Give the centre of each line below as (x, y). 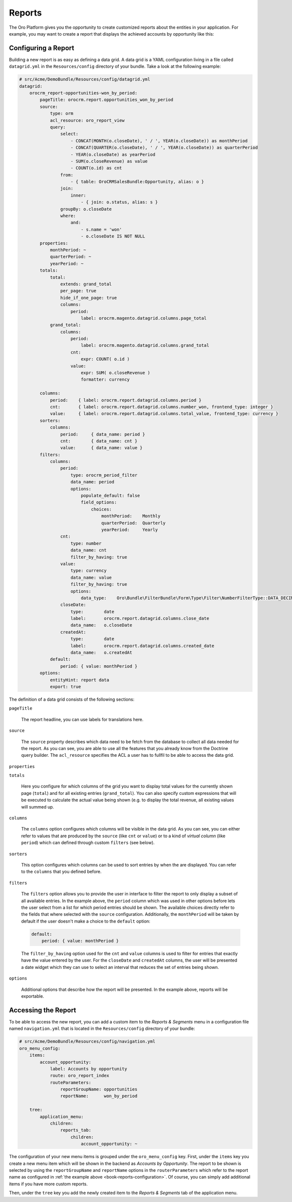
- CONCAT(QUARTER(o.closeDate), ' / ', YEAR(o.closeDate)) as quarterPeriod (164, 148)
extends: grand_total (86, 284)
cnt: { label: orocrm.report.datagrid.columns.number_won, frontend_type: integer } (162, 407)
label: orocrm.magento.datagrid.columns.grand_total (145, 345)
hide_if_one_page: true (88, 298)
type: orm (62, 114)
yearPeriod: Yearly (130, 530)
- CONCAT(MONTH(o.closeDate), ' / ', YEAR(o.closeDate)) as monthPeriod (159, 141)
